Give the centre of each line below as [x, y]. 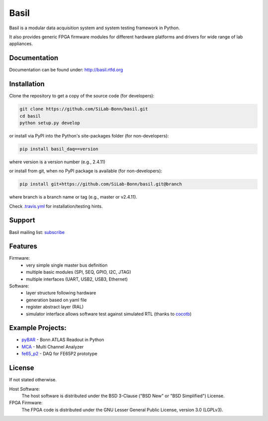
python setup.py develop [50, 123]
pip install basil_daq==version [59, 149]
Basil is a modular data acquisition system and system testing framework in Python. [95, 28]
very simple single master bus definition [67, 265]
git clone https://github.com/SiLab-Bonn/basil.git [84, 109]
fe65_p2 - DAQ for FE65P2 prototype [60, 354]
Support [22, 220]
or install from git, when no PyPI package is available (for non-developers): [86, 171]
